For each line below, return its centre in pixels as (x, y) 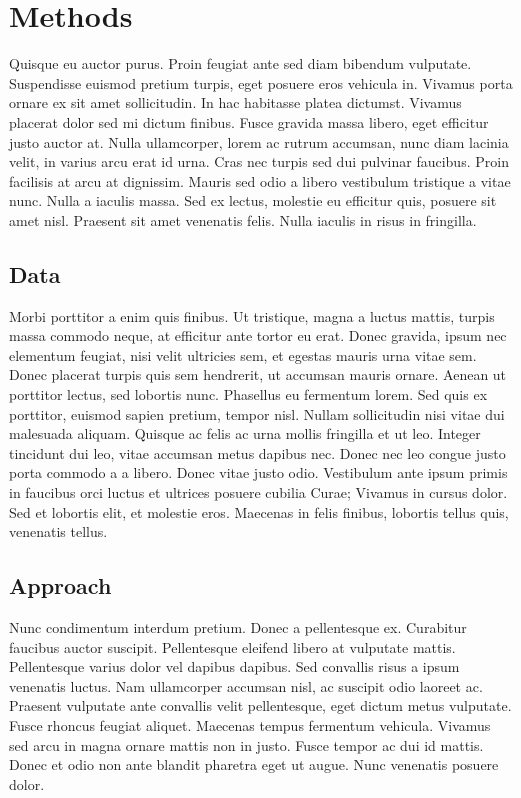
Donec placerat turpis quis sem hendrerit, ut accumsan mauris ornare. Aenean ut (258, 374)
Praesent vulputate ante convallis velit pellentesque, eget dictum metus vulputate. (260, 705)
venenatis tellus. (58, 531)
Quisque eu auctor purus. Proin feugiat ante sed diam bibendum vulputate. (240, 63)
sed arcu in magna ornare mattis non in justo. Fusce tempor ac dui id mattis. (246, 744)
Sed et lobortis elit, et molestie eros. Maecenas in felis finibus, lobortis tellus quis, (259, 511)
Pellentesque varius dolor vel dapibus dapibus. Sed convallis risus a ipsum (234, 666)
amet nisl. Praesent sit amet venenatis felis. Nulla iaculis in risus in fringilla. (243, 219)
